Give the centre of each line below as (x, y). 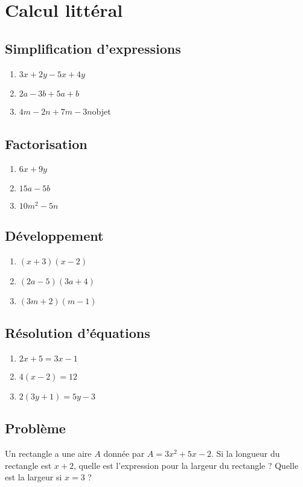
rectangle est (28, 465)
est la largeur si (33, 477)
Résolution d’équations (78, 332)
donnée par (124, 453)
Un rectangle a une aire (48, 453)
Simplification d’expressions (93, 48)
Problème (35, 428)
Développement (54, 235)
